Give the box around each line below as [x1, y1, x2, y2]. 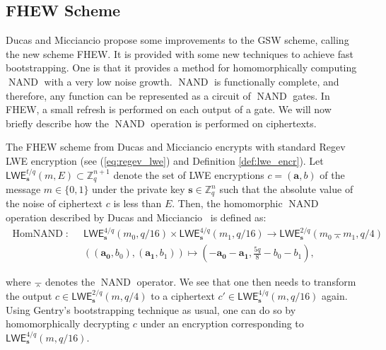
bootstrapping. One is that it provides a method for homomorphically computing [6, 60, 357, 75]
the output [6, 288, 52, 303]
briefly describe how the [6, 115, 109, 130]
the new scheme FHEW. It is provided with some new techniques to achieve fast [6, 46, 353, 61]
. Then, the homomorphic [172, 196, 283, 211]
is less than [113, 196, 162, 211]
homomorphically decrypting [6, 316, 130, 331]
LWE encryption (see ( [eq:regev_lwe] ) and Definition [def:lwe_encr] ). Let [6, 153, 324, 168]
